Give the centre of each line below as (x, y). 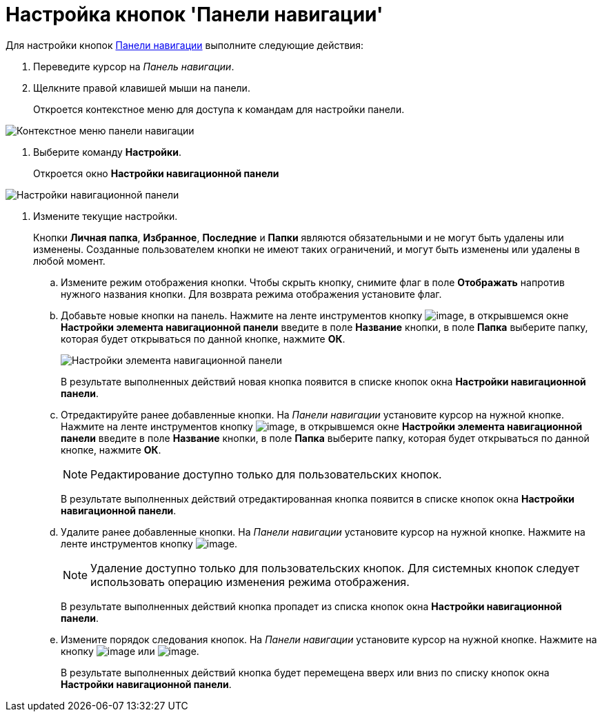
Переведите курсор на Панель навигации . (134, 66)
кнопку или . (130, 651)
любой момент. (69, 261)
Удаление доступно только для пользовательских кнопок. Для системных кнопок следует (335, 568)
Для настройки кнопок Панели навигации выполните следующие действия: (185, 45)
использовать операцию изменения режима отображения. (250, 582)
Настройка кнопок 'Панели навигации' (194, 14)
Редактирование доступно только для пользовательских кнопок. (266, 474)
